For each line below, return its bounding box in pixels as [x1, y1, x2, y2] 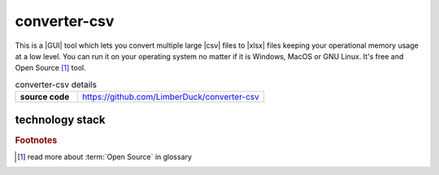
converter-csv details [15, 79, 98, 90]
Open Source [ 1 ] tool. [15, 63, 86, 73]
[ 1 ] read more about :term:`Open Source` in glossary [17, 152, 193, 161]
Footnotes [15, 134, 58, 146]
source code [20, 92, 70, 103]
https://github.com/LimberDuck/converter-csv [81, 92, 259, 103]
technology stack [15, 113, 106, 126]
